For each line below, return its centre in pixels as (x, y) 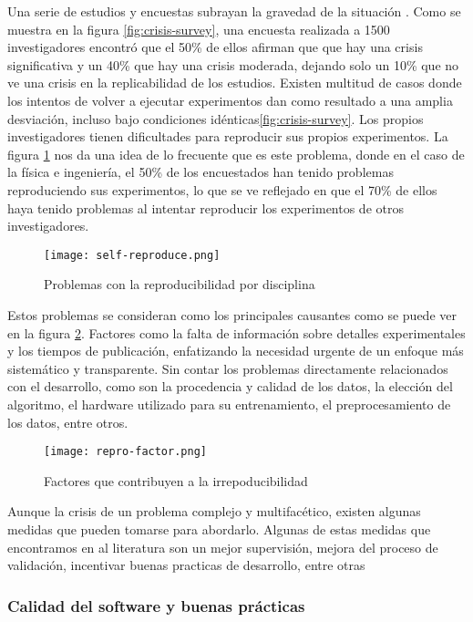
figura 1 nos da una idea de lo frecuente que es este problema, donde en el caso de (236, 154)
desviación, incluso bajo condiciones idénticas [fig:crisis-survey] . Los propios (216, 118)
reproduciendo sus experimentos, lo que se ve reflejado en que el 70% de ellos (222, 189)
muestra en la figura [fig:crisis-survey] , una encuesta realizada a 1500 (199, 29)
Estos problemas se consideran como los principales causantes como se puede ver (232, 314)
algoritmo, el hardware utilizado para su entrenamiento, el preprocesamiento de (229, 404)
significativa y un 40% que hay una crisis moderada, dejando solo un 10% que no (233, 64)
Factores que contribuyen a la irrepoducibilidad (176, 480)
